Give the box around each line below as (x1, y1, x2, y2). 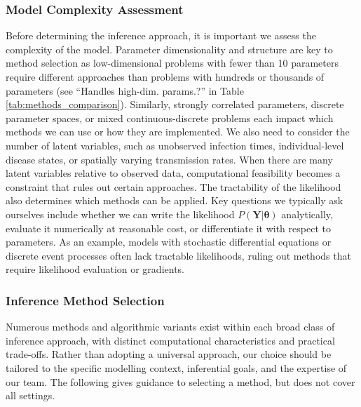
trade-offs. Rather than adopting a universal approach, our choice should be (6, 347, 332, 361)
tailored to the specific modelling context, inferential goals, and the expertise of (6, 360, 347, 375)
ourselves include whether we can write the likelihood (6, 206, 235, 221)
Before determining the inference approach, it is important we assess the (6, 28, 316, 43)
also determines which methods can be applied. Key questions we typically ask (6, 193, 343, 208)
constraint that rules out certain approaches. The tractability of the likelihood (6, 179, 341, 194)
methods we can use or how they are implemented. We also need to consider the (6, 124, 350, 139)
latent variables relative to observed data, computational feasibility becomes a (6, 166, 341, 180)
